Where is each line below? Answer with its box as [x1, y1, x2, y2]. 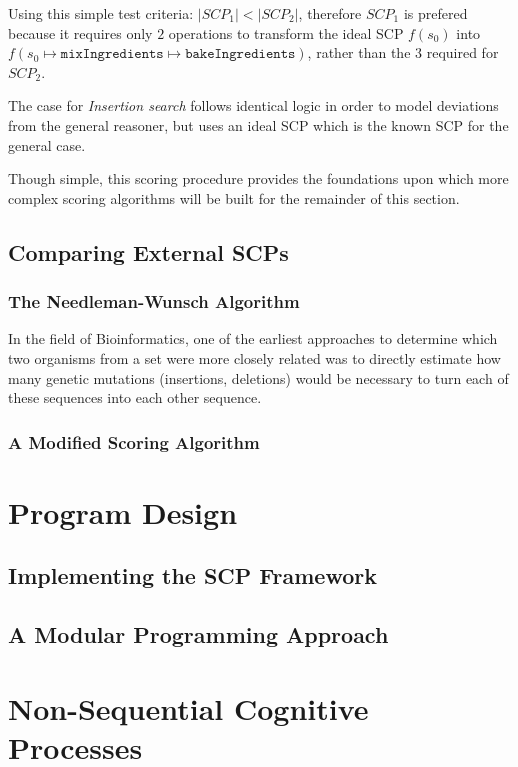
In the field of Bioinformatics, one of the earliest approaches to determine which [8, 328, 498, 349]
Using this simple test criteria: [8, 3, 194, 23]
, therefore [298, 3, 362, 23]
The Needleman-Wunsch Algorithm [8, 289, 300, 314]
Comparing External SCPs [8, 236, 289, 267]
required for [426, 42, 499, 63]
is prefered [403, 3, 468, 23]
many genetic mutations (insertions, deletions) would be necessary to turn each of [8, 367, 509, 388]
